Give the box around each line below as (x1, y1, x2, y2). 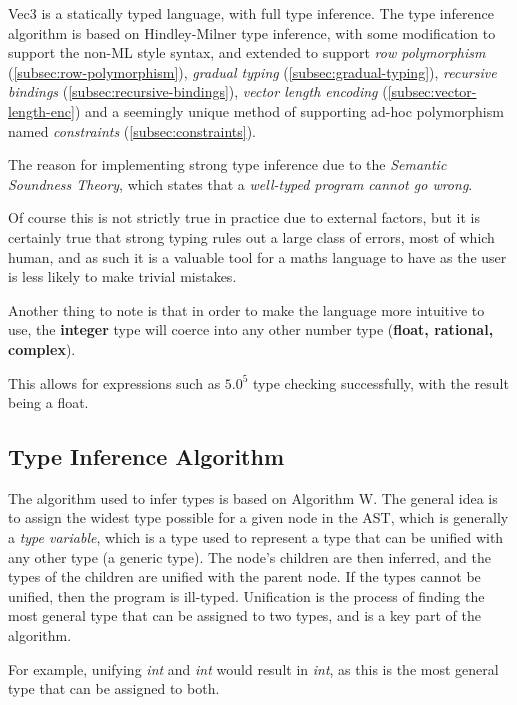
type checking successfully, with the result (253, 372, 509, 393)
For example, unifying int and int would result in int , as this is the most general (8, 658, 499, 679)
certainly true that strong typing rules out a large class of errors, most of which (8, 226, 495, 247)
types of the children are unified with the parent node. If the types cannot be (8, 566, 481, 587)
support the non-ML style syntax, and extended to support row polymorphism (8, 42, 486, 63)
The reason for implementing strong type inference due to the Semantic (8, 154, 447, 175)
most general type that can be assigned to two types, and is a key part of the (8, 605, 481, 626)
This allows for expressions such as (8, 372, 221, 393)
